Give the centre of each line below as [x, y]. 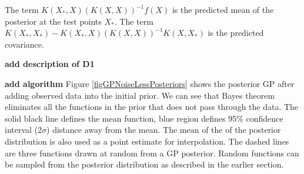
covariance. [24, 44]
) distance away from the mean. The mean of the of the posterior [164, 130]
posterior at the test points [53, 21]
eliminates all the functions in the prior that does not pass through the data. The [152, 107]
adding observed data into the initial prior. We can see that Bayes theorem [140, 95]
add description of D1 [50, 64]
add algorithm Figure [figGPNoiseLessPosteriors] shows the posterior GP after [150, 83]
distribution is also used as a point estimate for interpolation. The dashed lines [147, 141]
